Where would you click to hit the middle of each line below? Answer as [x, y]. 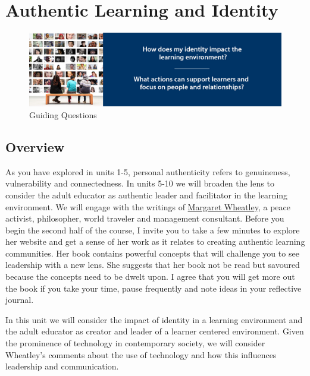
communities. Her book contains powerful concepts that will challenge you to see [152, 253]
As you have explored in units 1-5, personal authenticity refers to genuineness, [148, 171]
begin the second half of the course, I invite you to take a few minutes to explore [153, 230]
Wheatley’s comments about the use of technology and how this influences [141, 354]
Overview [35, 146]
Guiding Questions [63, 114]
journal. [20, 300]
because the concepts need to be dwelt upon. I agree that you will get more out [150, 277]
